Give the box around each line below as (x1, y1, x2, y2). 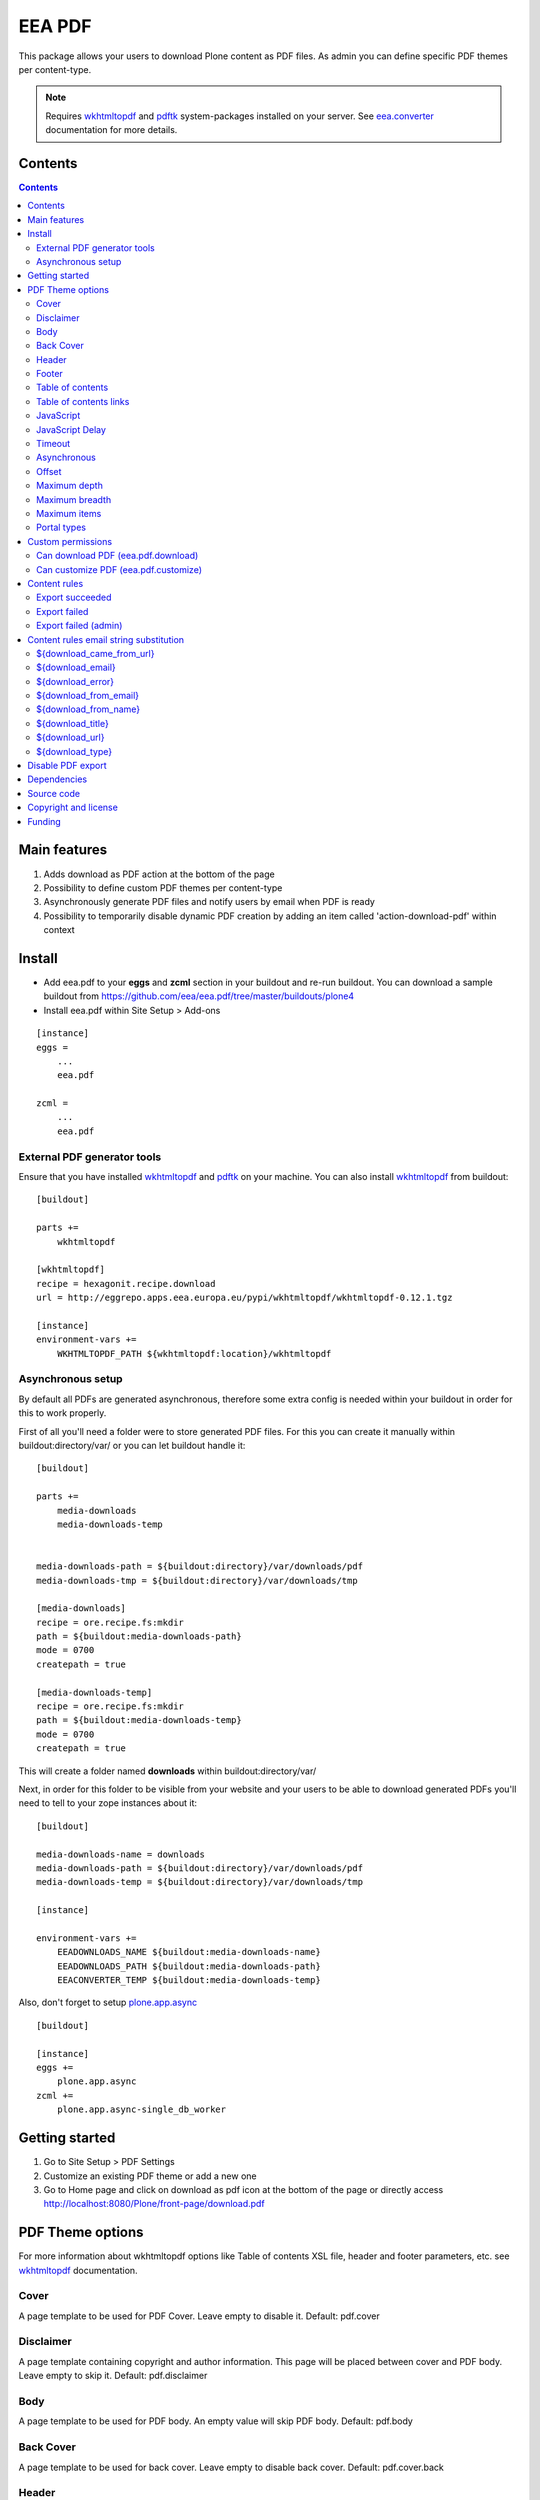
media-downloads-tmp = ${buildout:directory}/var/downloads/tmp (36, 1575, 359, 1586)
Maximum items (36, 508, 102, 519)
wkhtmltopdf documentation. (18, 2264, 139, 2276)
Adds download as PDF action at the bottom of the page (43, 868, 275, 880)
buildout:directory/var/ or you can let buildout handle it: (18, 1440, 246, 1452)
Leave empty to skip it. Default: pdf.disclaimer (18, 2370, 208, 2382)
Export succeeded (36, 591, 112, 604)
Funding (27, 815, 62, 827)
